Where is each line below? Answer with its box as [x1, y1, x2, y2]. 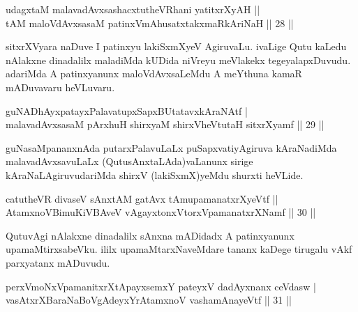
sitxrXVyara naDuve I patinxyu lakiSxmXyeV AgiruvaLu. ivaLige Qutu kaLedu [6, 39, 347, 54]
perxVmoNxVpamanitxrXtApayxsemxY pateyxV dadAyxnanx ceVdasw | [6, 279, 316, 293]
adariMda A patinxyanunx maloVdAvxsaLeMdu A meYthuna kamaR [6, 66, 302, 81]
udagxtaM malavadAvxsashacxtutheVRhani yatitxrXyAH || [6, 2, 260, 16]
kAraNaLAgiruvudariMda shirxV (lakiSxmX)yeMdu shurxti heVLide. [6, 167, 304, 182]
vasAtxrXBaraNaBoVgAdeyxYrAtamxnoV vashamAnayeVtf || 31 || [6, 292, 292, 307]
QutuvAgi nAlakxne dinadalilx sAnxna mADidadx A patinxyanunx [6, 228, 294, 242]
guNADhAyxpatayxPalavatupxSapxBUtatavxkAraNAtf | [6, 103, 248, 118]
